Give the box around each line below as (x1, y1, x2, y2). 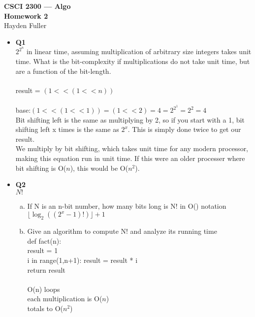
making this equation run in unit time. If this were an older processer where (15, 153, 245, 163)
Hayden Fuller (4, 20, 47, 31)
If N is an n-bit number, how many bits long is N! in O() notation (27, 200, 226, 211)
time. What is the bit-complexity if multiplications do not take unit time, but (15, 56, 250, 66)
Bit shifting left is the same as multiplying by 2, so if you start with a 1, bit (15, 114, 245, 125)
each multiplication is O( (27, 293, 102, 304)
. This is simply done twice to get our (127, 124, 241, 134)
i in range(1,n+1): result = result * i (27, 254, 138, 265)
